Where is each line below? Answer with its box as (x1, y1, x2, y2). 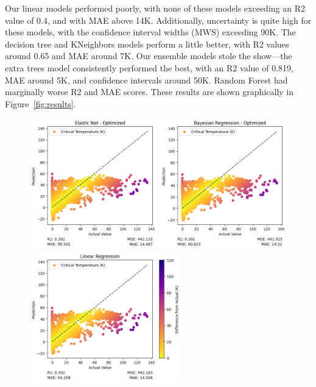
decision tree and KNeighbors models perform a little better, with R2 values (5, 37, 289, 50)
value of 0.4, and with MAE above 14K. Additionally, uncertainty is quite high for (5, 13, 312, 26)
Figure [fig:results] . (5, 97, 76, 110)
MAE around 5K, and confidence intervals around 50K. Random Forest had (5, 73, 288, 86)
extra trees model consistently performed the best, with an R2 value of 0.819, (5, 61, 293, 74)
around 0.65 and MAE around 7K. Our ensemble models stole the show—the (5, 49, 292, 62)
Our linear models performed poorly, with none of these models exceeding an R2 (5, 2, 305, 14)
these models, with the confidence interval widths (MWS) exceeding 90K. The (5, 26, 296, 38)
